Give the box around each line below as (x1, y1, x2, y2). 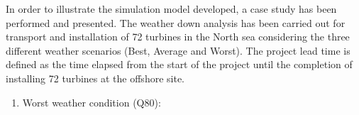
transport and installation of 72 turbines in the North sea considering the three (6, 29, 350, 44)
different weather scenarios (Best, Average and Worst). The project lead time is (6, 43, 350, 57)
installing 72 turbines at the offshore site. (6, 70, 184, 85)
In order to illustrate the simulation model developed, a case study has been (6, 1, 337, 16)
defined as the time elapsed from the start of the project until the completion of (6, 57, 353, 72)
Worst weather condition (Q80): (22, 94, 161, 109)
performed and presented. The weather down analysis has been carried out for (6, 15, 346, 30)
